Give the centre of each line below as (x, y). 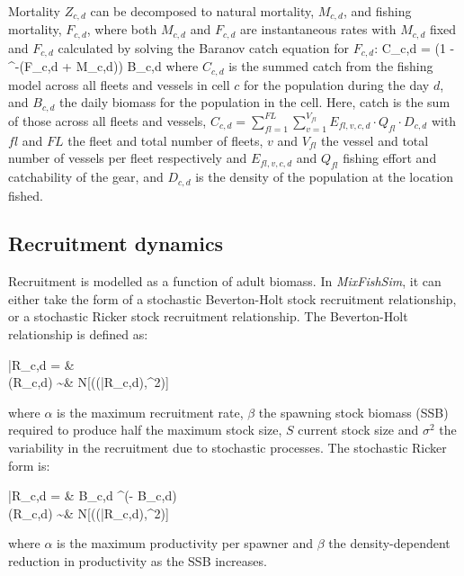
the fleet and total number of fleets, (165, 140)
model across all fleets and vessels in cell (119, 84)
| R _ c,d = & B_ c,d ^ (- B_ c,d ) (93, 495)
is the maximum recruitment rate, (150, 412)
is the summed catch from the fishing (331, 66)
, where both (122, 29)
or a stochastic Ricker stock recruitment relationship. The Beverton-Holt (208, 316)
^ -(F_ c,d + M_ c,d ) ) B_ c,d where (103, 66)
